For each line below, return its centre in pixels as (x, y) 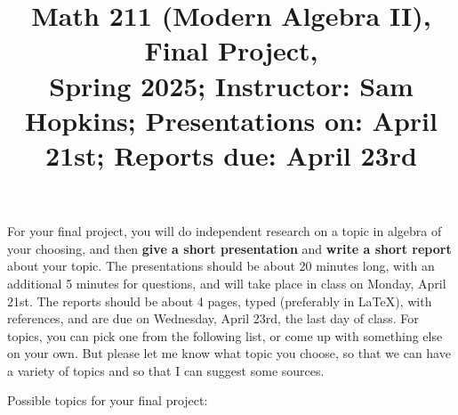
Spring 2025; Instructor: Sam (231, 85)
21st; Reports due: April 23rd (231, 155)
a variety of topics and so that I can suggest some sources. (166, 370)
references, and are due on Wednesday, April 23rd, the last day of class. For (213, 318)
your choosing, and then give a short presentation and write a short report (229, 248)
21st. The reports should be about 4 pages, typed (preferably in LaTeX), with (220, 301)
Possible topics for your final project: (108, 400)
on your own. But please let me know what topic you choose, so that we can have (229, 353)
